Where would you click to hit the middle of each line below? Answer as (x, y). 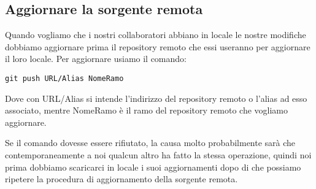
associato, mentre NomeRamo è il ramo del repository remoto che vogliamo (146, 110)
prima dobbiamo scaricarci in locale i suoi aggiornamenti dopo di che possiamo (153, 167)
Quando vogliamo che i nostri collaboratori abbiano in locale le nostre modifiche (156, 35)
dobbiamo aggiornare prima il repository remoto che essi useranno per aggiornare (158, 46)
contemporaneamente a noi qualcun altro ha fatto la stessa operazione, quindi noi (158, 155)
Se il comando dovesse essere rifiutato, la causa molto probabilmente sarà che (150, 143)
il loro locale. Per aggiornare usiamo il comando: (96, 59)
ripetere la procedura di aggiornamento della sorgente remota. (121, 179)
